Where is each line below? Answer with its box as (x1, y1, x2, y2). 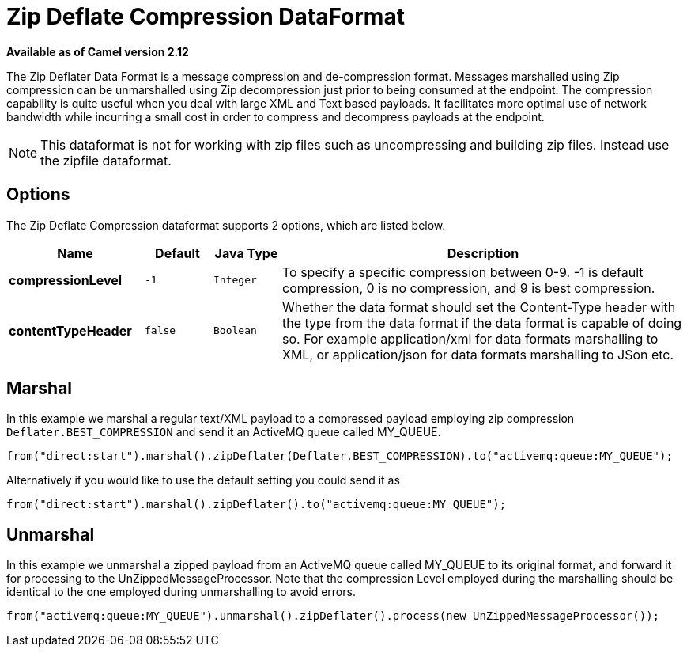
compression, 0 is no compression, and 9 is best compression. (282, 279, 655, 296)
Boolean (213, 325, 257, 337)
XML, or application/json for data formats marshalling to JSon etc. (282, 346, 674, 363)
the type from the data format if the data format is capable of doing (282, 314, 682, 331)
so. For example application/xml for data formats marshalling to (282, 330, 659, 347)
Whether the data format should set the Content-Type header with (282, 298, 676, 315)
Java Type (214, 245, 278, 261)
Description (447, 245, 519, 261)
